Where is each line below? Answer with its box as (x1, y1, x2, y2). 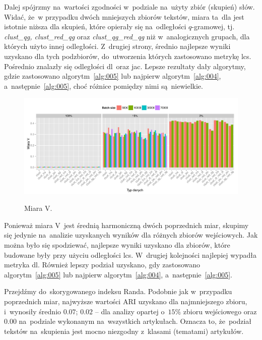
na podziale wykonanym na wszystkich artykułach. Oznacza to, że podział (19, 316, 252, 326)
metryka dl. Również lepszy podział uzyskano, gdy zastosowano (4, 259, 201, 270)
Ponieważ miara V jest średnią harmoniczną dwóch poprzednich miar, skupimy (4, 219, 249, 230)
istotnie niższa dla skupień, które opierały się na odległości (4, 21, 186, 32)
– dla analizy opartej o (95, 306, 165, 316)
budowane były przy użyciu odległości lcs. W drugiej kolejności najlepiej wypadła (4, 249, 256, 260)
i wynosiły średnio (4, 306, 61, 316)
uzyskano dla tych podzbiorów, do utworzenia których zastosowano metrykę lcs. (4, 50, 251, 61)
